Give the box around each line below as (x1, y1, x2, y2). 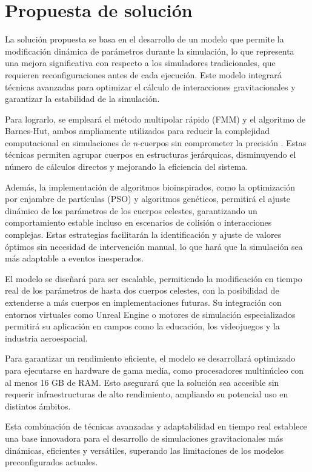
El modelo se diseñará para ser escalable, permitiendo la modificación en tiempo (5, 272, 302, 285)
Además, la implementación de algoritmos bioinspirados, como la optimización (5, 180, 296, 193)
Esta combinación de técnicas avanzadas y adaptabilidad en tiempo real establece (5, 420, 307, 433)
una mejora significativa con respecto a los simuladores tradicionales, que (5, 56, 276, 69)
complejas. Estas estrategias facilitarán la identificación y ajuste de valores (5, 228, 282, 241)
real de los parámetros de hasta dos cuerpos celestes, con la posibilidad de (5, 284, 279, 297)
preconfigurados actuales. (5, 456, 98, 468)
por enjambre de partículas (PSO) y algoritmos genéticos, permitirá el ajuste (5, 192, 290, 205)
